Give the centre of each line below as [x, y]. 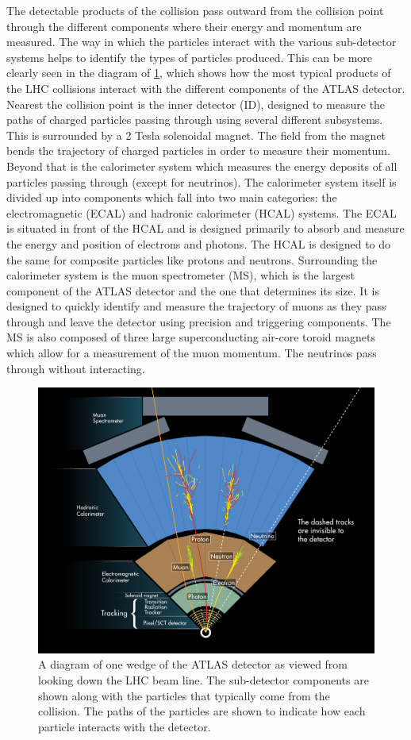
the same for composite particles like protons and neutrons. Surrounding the [192, 259]
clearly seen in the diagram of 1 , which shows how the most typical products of [199, 73]
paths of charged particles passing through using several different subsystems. [195, 119]
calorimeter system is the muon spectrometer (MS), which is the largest [181, 275]
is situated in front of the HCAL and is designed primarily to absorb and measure [205, 228]
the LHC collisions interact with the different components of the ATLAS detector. [206, 88]
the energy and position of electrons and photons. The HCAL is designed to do [199, 243]
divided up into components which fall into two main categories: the [172, 197]
